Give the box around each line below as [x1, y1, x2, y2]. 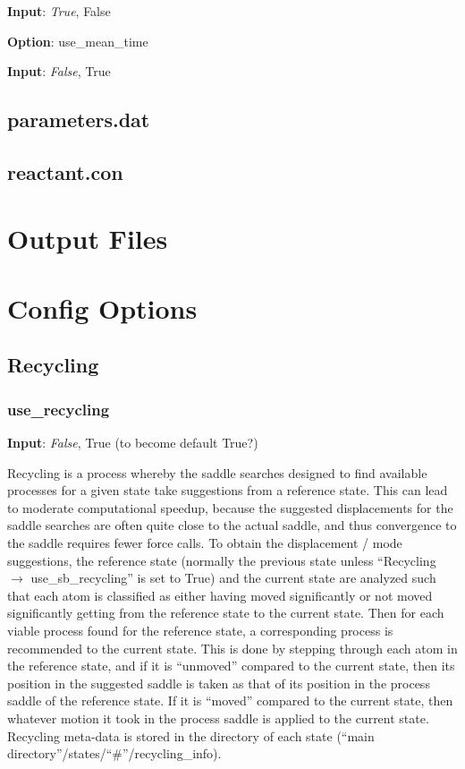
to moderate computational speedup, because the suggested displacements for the [7, 498, 453, 517]
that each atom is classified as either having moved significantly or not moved [7, 585, 433, 604]
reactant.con [7, 158, 123, 185]
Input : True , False [7, 2, 111, 20]
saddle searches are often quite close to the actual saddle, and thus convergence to [7, 516, 457, 534]
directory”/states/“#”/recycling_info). [7, 744, 222, 763]
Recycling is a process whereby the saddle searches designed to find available [7, 463, 427, 482]
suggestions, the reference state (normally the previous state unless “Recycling [7, 551, 436, 569]
